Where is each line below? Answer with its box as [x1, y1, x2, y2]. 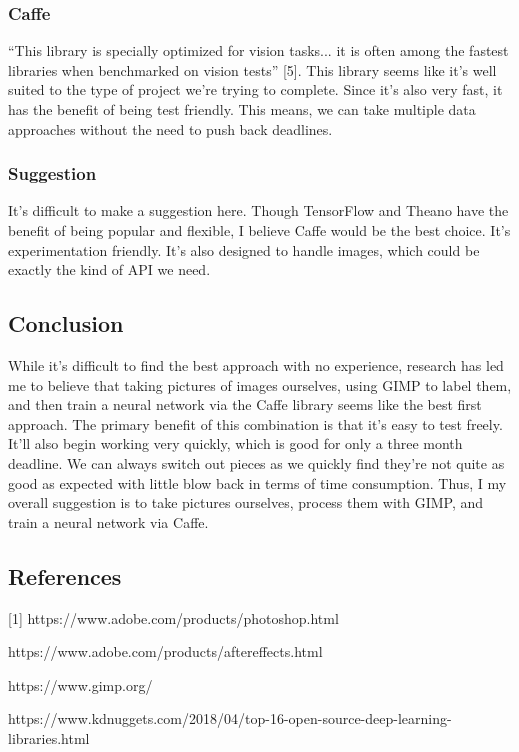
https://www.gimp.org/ [8, 674, 153, 695]
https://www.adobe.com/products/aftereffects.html [8, 641, 323, 662]
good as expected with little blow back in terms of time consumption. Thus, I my [8, 472, 507, 493]
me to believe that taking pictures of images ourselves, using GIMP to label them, [8, 374, 512, 395]
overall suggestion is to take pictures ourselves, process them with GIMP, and [8, 492, 484, 513]
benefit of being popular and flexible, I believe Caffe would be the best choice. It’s [8, 220, 511, 240]
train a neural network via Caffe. [8, 511, 209, 532]
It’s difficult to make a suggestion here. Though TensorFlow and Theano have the [8, 200, 509, 221]
